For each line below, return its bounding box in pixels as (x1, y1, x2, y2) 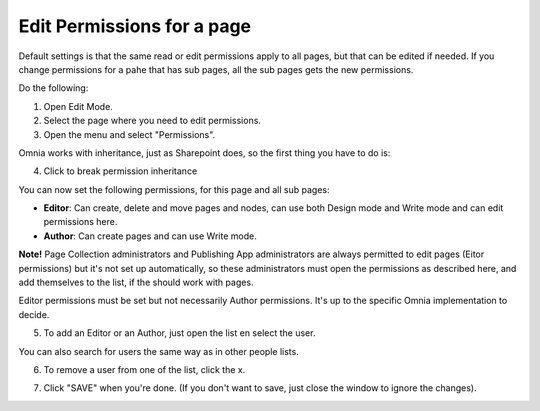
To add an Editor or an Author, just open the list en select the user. (43, 327, 316, 339)
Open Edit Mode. (43, 100, 114, 112)
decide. (18, 308, 50, 320)
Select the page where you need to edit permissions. (43, 115, 262, 127)
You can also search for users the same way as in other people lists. (18, 345, 299, 357)
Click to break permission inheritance (43, 165, 198, 177)
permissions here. (43, 216, 118, 228)
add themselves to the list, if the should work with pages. (18, 276, 254, 289)
